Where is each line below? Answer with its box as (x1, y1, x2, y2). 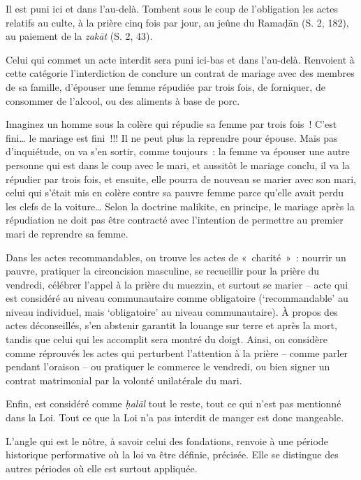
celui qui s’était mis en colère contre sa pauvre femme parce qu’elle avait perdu (6, 185, 344, 200)
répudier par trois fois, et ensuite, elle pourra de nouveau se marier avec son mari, (6, 171, 356, 186)
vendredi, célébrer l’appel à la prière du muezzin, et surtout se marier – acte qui (6, 277, 348, 291)
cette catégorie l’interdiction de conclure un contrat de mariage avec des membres (6, 66, 355, 80)
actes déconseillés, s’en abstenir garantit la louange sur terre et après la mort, (6, 318, 337, 333)
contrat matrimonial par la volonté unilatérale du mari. (6, 372, 242, 387)
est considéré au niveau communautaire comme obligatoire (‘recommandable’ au (6, 291, 348, 305)
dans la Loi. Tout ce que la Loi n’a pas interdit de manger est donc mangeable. (6, 410, 344, 425)
